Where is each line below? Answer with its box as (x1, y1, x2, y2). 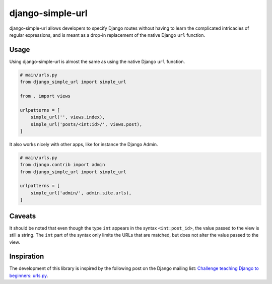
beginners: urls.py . (9, 272, 48, 278)
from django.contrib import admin (20, 162, 105, 168)
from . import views (20, 93, 71, 99)
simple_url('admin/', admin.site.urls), (30, 190, 132, 196)
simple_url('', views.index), (30, 114, 105, 120)
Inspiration (9, 252, 44, 261)
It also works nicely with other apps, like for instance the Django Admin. (9, 141, 158, 147)
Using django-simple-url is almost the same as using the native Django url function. (9, 58, 185, 64)
